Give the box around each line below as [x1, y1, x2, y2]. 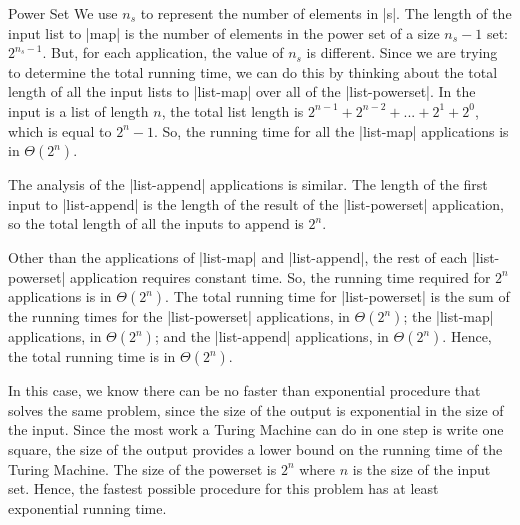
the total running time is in [8, 346, 176, 367]
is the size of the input [352, 458, 491, 479]
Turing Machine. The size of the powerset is [8, 458, 277, 479]
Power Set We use [8, 3, 118, 23]
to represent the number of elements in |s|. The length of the [140, 3, 512, 23]
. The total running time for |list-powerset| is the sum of [165, 286, 510, 307]
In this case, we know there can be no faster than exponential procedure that [8, 380, 481, 401]
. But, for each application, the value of [42, 42, 284, 63]
